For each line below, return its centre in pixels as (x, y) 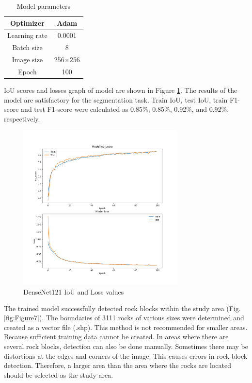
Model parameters (44, 6)
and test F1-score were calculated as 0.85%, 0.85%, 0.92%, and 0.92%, (125, 109)
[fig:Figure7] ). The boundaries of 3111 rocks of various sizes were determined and (124, 318)
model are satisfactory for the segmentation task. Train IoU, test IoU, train (116, 99)
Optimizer (27, 23)
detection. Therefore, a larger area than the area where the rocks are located (118, 365)
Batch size (27, 47)
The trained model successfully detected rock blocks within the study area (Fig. (122, 308)
